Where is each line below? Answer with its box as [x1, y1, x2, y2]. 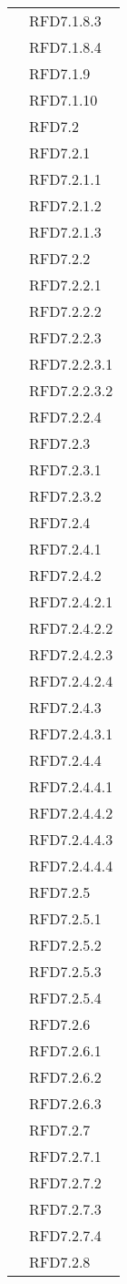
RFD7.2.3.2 [29, 485, 102, 506]
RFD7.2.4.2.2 [29, 617, 113, 638]
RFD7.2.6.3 [29, 1093, 102, 1114]
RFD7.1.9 [29, 63, 91, 84]
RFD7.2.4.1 [29, 538, 102, 559]
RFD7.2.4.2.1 [29, 591, 113, 612]
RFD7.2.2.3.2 [29, 380, 113, 401]
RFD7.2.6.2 [29, 1066, 102, 1087]
